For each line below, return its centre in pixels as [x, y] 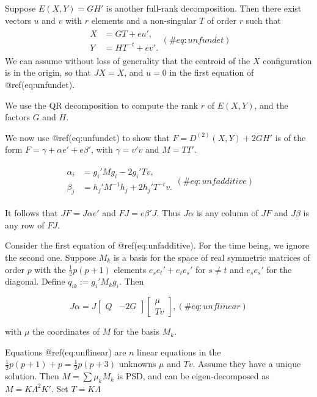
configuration [287, 60]
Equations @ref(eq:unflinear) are [66, 351]
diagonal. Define [35, 281]
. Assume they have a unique [247, 364]
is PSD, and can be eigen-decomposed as [193, 376]
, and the [271, 105]
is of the [290, 137]
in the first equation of [212, 72]
